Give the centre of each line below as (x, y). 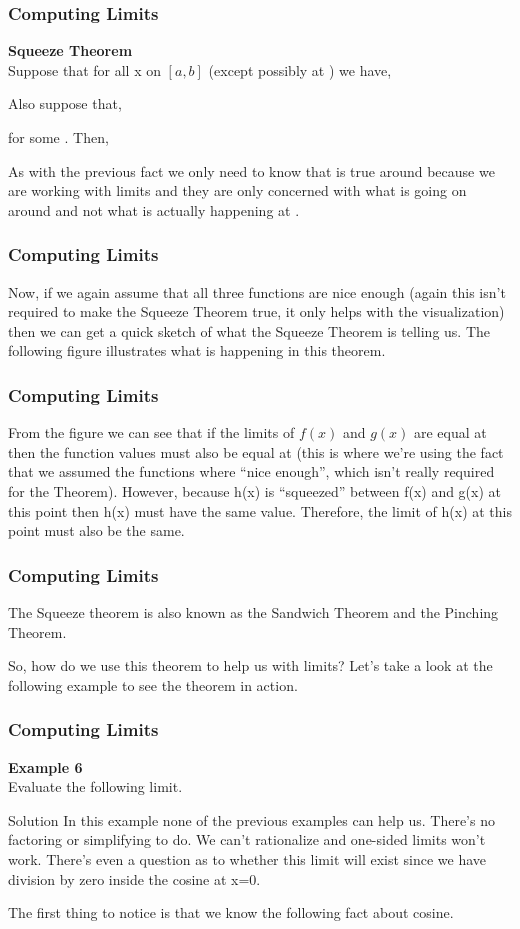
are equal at (450, 432)
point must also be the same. (96, 530)
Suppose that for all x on (84, 69)
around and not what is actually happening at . (154, 209)
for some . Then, (58, 137)
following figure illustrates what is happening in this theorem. (197, 350)
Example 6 (45, 766)
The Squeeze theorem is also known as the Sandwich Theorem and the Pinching (253, 611)
